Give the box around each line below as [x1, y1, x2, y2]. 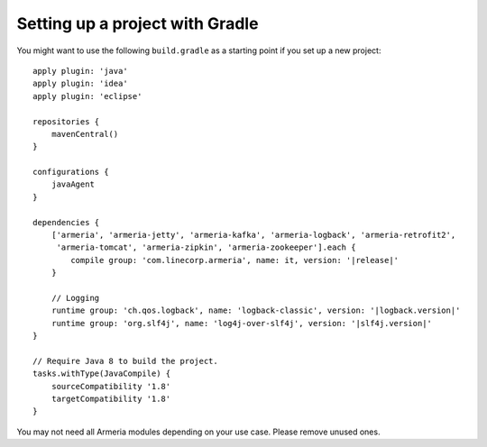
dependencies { [32, 217, 100, 227]
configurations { [32, 167, 109, 178]
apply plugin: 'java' [32, 66, 128, 76]
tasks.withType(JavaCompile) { [32, 369, 171, 379]
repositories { [32, 116, 100, 126]
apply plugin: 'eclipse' [32, 91, 142, 101]
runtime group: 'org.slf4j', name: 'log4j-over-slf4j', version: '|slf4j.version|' [51, 318, 433, 328]
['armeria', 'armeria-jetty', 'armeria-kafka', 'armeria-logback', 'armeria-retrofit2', [51, 230, 456, 241]
